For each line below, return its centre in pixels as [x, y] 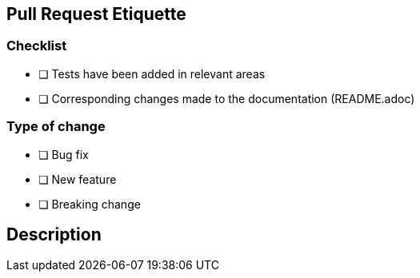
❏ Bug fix [64, 154]
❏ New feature [78, 179]
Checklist [37, 46]
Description [54, 234]
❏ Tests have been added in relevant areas [152, 73]
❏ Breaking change [90, 204]
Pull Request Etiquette [96, 14]
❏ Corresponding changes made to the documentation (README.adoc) [227, 98]
